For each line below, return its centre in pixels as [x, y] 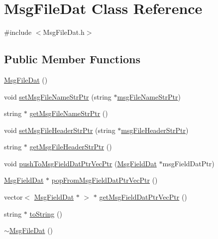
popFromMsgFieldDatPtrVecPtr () [105, 180]
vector [13, 197]
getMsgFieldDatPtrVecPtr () [143, 197]
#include [18, 32]
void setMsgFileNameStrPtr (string [58, 96]
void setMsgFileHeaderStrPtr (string [60, 130]
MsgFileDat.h [64, 32]
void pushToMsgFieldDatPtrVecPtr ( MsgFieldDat [80, 163]
